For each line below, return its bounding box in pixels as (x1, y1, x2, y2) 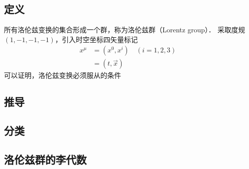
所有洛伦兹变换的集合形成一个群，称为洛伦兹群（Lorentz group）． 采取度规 (4, 24, 245, 35)
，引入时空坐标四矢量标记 (55, 34, 138, 44)
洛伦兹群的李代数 (4, 152, 87, 167)
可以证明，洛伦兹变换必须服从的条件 (4, 70, 121, 80)
